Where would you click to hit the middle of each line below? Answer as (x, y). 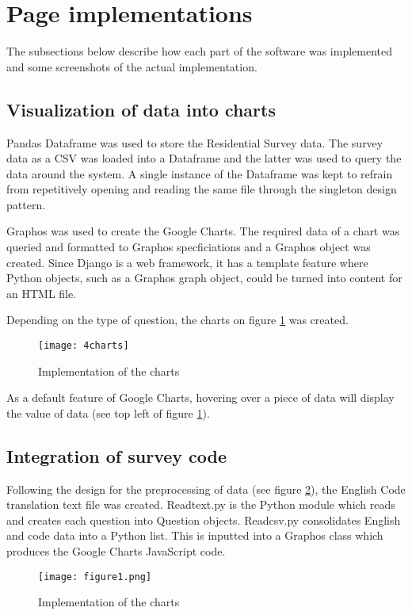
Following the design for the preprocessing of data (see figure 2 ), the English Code (206, 489)
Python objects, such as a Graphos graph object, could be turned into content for (204, 278)
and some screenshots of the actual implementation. (132, 66)
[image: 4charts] (84, 346)
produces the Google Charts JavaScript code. (116, 551)
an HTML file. (42, 293)
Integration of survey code (117, 455)
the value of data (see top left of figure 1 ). (108, 413)
